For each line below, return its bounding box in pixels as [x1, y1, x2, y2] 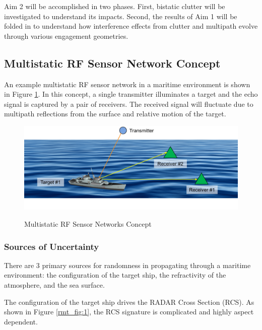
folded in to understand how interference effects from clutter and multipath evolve [4, 21, 258, 31]
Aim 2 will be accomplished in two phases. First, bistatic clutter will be [4, 1, 225, 11]
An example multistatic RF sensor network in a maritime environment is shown [4, 79, 250, 89]
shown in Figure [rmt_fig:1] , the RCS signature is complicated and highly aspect [4, 306, 254, 317]
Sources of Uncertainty [4, 240, 99, 252]
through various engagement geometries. [4, 30, 128, 41]
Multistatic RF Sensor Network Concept [4, 55, 221, 71]
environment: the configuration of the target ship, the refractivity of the [4, 270, 226, 280]
